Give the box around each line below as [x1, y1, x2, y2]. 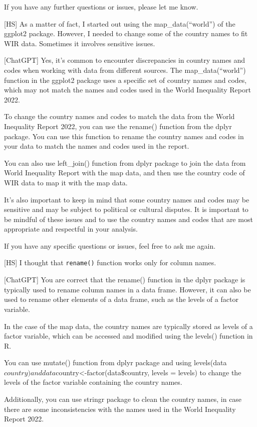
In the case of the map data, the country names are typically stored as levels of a [4, 321, 253, 331]
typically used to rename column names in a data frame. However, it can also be [4, 284, 251, 294]
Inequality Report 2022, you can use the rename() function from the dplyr [4, 121, 232, 131]
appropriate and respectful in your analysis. [4, 224, 138, 234]
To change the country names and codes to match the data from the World [4, 111, 235, 122]
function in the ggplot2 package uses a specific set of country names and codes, [4, 74, 247, 85]
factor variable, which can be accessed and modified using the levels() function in [4, 331, 253, 341]
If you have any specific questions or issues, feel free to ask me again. [4, 240, 216, 251]
